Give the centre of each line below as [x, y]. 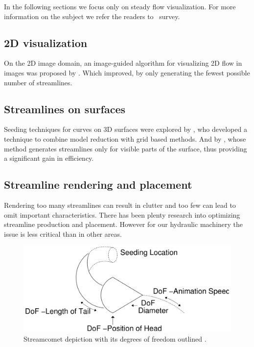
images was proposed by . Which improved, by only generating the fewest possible [127, 72]
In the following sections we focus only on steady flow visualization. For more [120, 6]
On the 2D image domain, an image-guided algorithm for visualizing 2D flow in [123, 63]
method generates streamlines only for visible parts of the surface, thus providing [126, 148]
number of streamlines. [38, 82]
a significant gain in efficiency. [49, 158]
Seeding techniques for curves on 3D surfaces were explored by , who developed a [126, 129]
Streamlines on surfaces [65, 109]
